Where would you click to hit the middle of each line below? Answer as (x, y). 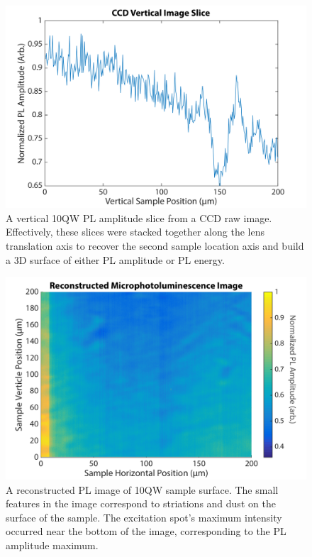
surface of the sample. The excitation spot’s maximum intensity (144, 517)
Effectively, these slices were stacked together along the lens (135, 232)
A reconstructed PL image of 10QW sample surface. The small (142, 489)
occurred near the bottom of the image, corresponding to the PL (146, 531)
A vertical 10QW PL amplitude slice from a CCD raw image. (139, 217)
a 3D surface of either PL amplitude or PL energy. (115, 259)
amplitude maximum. (52, 545)
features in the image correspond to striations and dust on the (141, 503)
